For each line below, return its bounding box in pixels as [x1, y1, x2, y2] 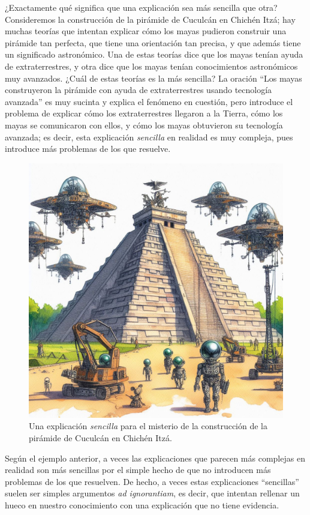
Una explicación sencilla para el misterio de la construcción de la [29, 420, 267, 432]
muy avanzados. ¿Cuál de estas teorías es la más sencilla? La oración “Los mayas [5, 71, 302, 84]
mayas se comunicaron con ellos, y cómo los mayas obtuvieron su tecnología [5, 118, 283, 131]
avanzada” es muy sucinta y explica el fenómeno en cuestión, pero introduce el [5, 95, 293, 107]
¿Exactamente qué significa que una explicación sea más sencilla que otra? [5, 1, 278, 13]
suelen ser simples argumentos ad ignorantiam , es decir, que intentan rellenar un [5, 487, 300, 499]
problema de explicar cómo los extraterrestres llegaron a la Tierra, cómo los [5, 107, 283, 119]
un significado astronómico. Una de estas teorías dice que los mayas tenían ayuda [5, 48, 303, 61]
